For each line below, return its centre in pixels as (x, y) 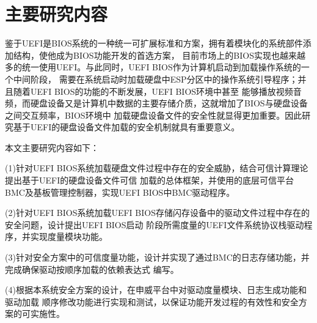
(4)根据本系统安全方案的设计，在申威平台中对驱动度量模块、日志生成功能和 (156, 290)
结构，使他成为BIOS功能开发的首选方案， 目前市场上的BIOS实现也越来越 (159, 55)
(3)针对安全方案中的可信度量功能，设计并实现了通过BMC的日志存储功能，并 (157, 257)
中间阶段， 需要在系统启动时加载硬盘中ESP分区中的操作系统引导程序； (155, 79)
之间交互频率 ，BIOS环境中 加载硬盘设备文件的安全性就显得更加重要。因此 (154, 115)
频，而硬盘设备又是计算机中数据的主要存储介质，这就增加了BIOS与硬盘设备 (156, 103)
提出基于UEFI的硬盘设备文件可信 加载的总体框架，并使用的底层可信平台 (149, 180)
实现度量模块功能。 (69, 236)
